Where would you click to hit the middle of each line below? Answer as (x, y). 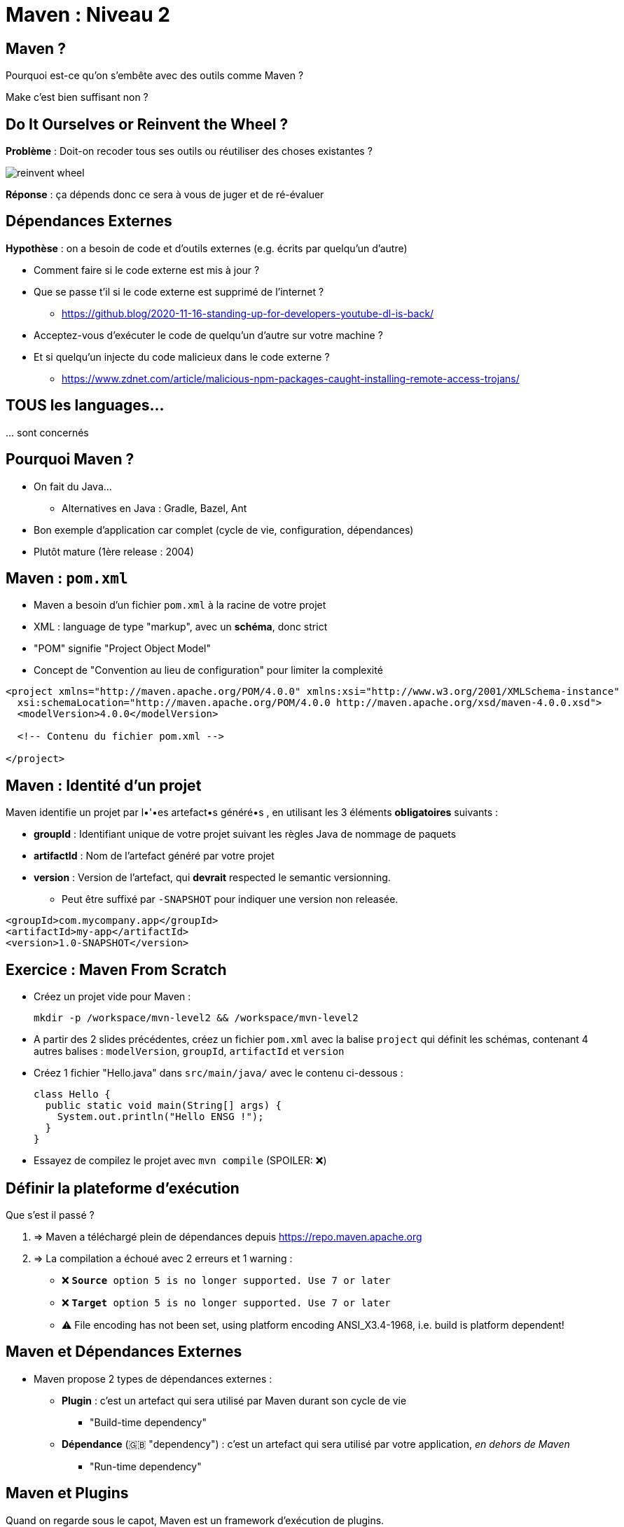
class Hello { (72, 1094)
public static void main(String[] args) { (164, 1106)
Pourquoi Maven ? (70, 460)
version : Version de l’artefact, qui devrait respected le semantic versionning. (212, 878)
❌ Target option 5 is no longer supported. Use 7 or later (226, 1302)
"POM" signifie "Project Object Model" (122, 649)
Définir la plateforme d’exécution (123, 1188)
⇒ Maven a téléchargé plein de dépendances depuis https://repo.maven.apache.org (228, 1236)
